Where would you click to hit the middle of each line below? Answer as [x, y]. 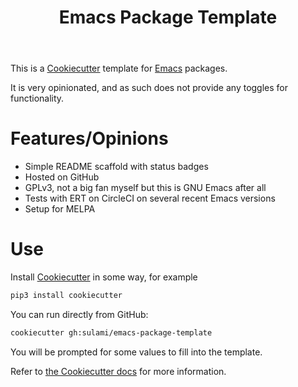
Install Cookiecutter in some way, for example [104, 277]
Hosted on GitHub [62, 177]
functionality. [37, 98]
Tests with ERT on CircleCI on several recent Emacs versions [150, 198]
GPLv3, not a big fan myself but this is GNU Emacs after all [145, 188]
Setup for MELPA [60, 209]
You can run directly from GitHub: [79, 314]
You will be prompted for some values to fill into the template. [136, 352]
